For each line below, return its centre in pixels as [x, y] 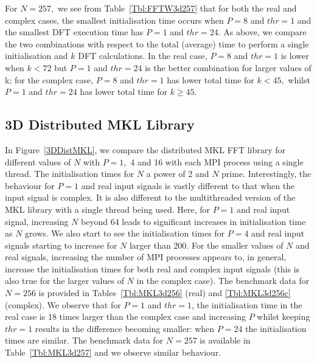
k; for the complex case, [49, 79]
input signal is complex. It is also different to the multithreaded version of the [150, 197]
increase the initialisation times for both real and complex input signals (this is [152, 268]
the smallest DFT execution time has [74, 32]
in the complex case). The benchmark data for [223, 281]
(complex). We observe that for [63, 304]
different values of [38, 161]
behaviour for [30, 185]
